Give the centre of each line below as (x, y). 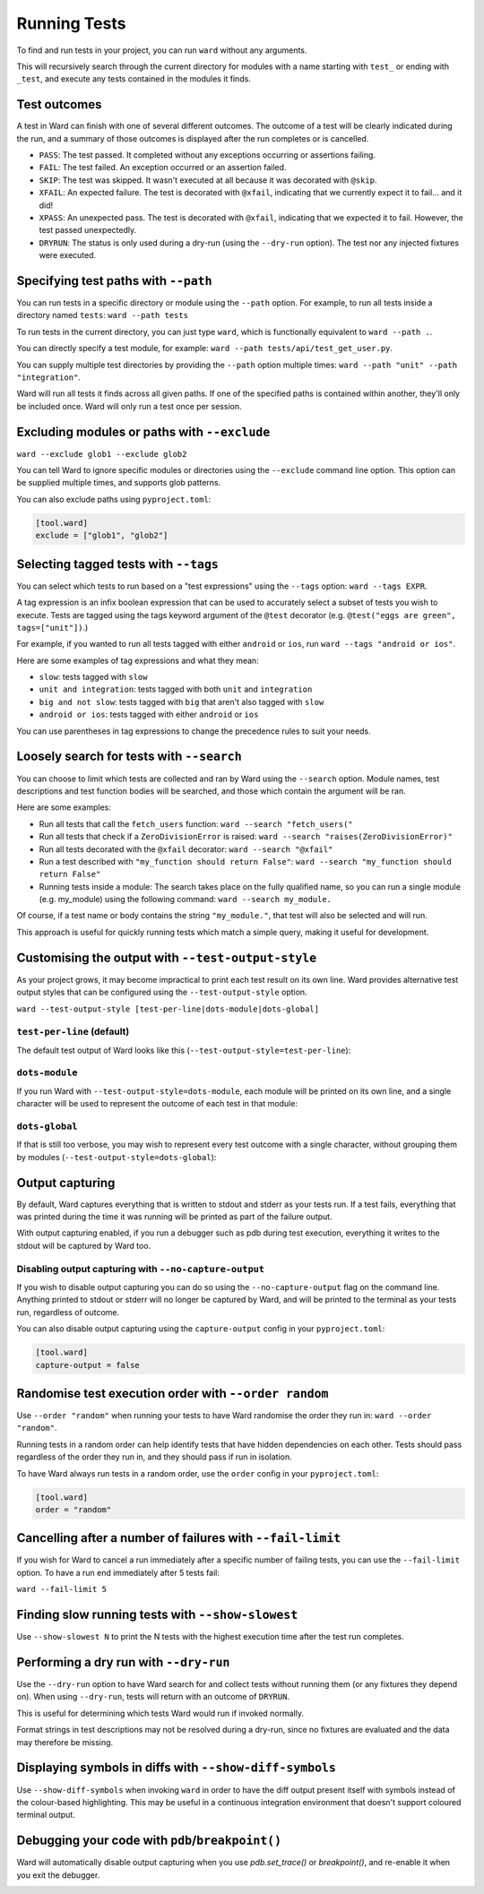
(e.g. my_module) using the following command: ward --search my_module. (185, 900)
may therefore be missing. (65, 1742)
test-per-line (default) (73, 1032)
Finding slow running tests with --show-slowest (157, 1615)
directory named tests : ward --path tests (102, 315)
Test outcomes (59, 104)
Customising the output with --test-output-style (167, 957)
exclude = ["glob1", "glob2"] (102, 536)
